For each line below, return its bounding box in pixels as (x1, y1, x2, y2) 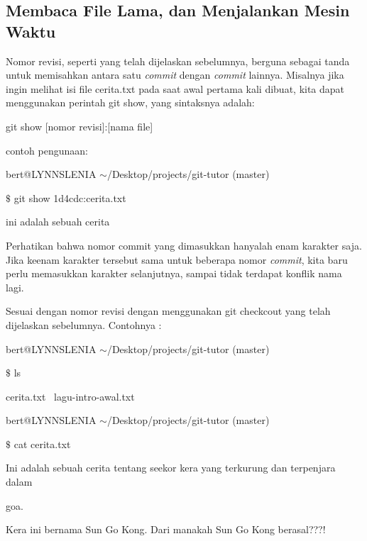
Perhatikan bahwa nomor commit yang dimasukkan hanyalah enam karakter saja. (6, 238, 362, 252)
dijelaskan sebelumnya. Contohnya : (6, 317, 162, 332)
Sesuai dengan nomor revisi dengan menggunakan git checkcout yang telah (6, 303, 331, 318)
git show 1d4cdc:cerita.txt (13, 190, 126, 205)
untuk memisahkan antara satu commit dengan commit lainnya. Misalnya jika (6, 67, 344, 82)
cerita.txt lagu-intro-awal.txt (6, 389, 135, 403)
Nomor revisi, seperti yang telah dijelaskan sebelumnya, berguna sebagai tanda (6, 53, 350, 68)
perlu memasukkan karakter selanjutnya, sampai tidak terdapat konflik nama (6, 266, 342, 281)
